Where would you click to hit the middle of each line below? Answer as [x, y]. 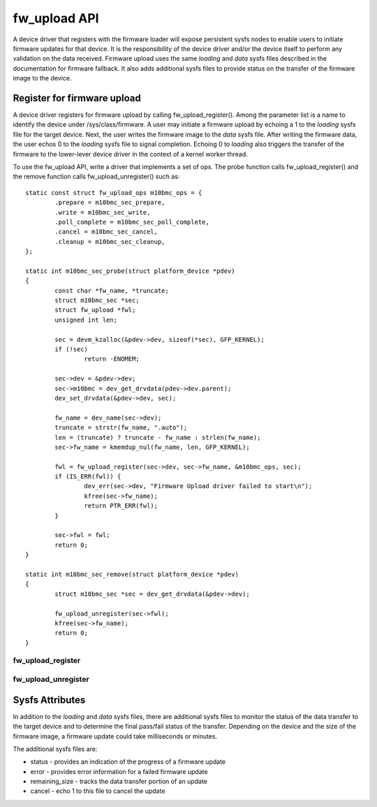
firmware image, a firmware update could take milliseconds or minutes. [115, 736]
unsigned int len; [86, 320]
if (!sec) [72, 349]
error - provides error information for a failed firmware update [119, 771]
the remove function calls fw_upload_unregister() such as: [96, 177]
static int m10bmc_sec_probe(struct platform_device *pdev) [130, 271]
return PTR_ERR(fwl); [121, 506]
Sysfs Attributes [49, 700]
